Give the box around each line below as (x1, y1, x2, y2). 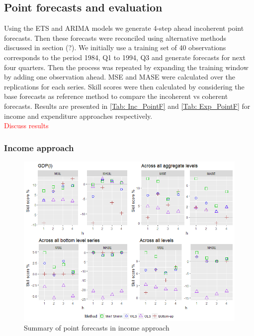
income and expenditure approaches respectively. (4, 110, 153, 121)
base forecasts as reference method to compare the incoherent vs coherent (4, 91, 228, 101)
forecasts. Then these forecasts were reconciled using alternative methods (4, 32, 227, 43)
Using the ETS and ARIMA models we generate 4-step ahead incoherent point (4, 23, 244, 33)
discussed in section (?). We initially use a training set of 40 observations (4, 42, 226, 53)
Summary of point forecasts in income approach (24, 323, 169, 333)
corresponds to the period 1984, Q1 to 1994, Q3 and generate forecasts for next (4, 52, 246, 62)
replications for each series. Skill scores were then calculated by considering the (4, 81, 245, 91)
